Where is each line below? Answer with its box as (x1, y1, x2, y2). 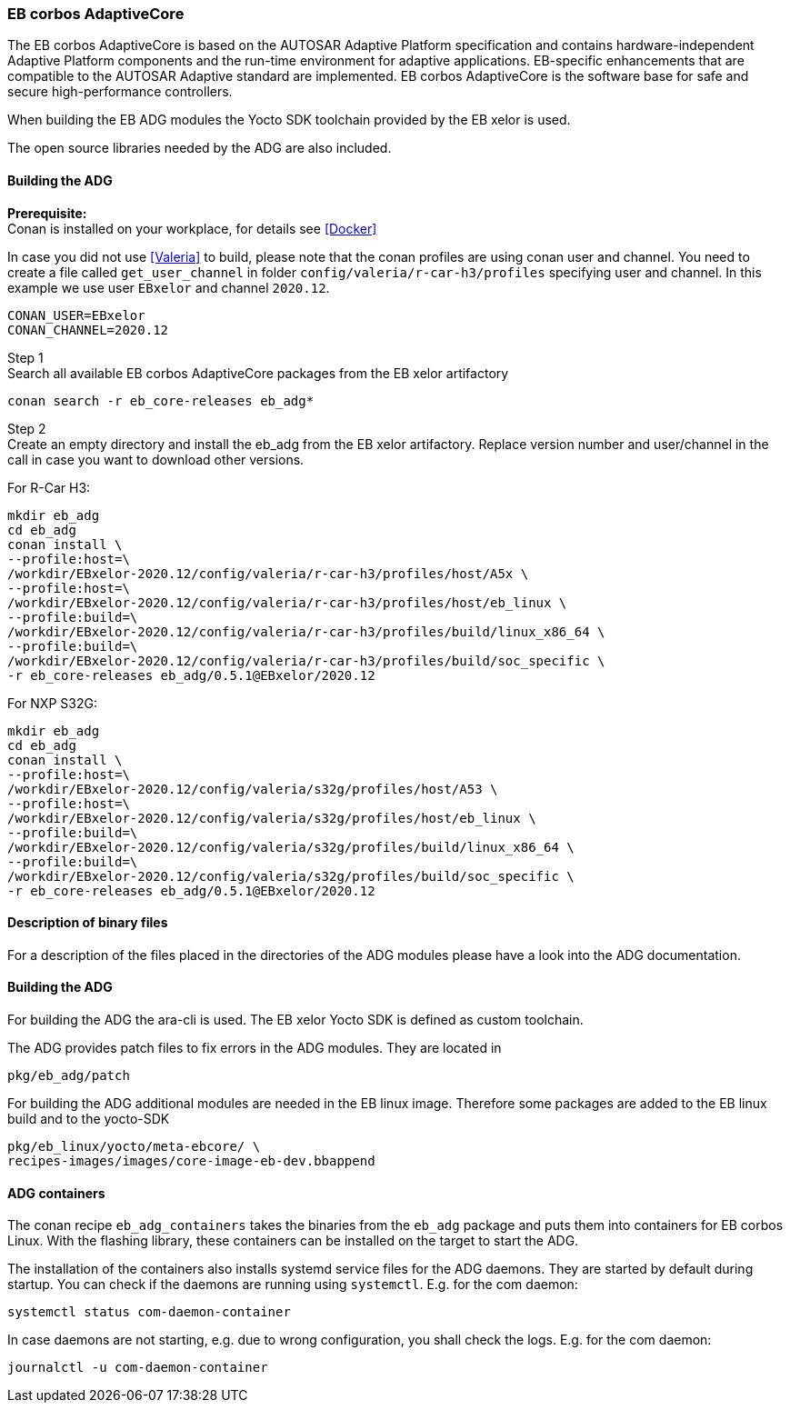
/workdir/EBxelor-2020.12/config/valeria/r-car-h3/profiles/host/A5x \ (7, 565, 529, 581)
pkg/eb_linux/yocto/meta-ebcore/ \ (7, 1139, 261, 1155)
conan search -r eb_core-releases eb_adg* (7, 393, 315, 408)
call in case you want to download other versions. (7, 451, 305, 467)
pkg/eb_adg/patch (7, 1068, 130, 1084)
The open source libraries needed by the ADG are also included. (7, 140, 392, 156)
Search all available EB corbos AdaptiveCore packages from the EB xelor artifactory (7, 365, 509, 381)
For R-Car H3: (7, 479, 91, 495)
